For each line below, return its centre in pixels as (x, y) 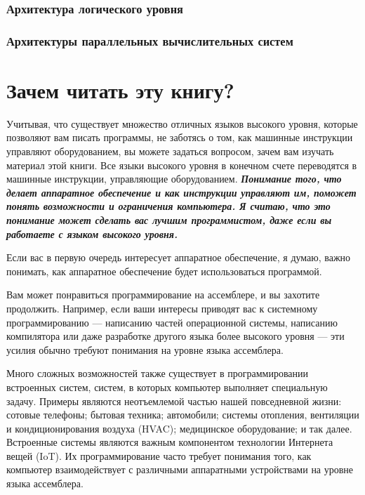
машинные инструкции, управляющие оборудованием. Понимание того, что (174, 179)
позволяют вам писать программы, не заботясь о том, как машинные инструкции (180, 137)
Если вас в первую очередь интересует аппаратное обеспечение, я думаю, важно (179, 257)
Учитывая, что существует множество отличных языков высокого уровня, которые (182, 123)
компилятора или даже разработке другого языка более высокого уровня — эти (175, 336)
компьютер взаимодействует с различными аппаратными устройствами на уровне (180, 469)
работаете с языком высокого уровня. (92, 233)
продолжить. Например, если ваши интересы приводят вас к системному (162, 308)
